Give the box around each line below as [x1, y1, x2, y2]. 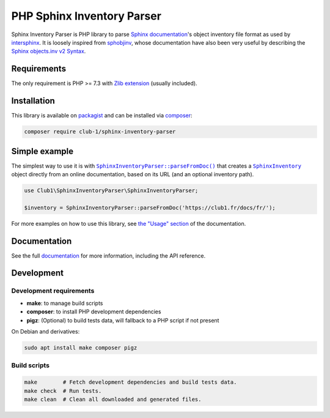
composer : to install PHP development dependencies [26, 308, 161, 315]
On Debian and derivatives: [11, 328, 80, 335]
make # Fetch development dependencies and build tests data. [24, 379, 237, 386]
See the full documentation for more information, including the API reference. [11, 252, 206, 259]
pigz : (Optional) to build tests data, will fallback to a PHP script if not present [26, 316, 219, 324]
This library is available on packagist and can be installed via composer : [11, 112, 193, 119]
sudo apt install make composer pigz [24, 344, 137, 351]
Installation [11, 95, 55, 106]
